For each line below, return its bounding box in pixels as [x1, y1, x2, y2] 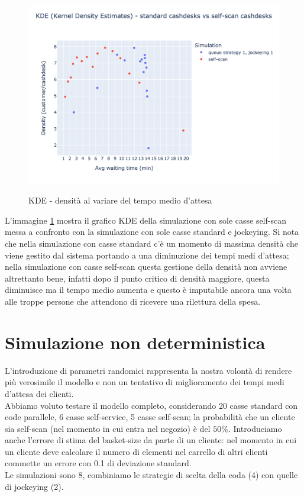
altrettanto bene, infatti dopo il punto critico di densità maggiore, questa [5, 272, 270, 284]
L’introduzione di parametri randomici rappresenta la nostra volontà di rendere [5, 364, 292, 376]
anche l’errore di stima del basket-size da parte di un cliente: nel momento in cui [5, 434, 297, 446]
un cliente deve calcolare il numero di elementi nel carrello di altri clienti [5, 445, 268, 457]
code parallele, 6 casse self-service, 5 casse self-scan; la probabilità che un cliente [5, 411, 295, 423]
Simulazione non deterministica [5, 330, 266, 354]
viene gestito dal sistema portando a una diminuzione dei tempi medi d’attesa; [5, 248, 289, 261]
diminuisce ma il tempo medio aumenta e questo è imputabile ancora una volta [5, 283, 292, 296]
